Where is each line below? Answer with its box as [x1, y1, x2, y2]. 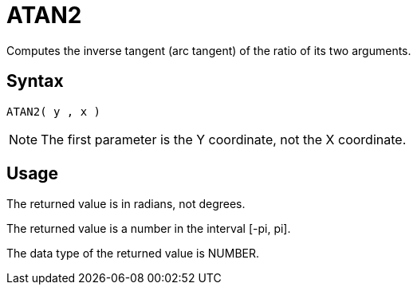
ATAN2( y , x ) [6, 104, 101, 118]
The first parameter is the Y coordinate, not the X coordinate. [41, 131, 407, 147]
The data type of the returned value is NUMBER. [6, 246, 260, 261]
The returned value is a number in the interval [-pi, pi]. [6, 222, 291, 236]
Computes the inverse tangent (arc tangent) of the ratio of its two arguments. [6, 43, 411, 57]
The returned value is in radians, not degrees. [6, 197, 246, 211]
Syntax [6, 71, 64, 92]
